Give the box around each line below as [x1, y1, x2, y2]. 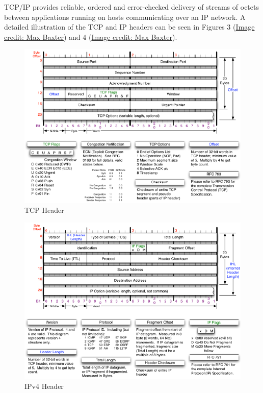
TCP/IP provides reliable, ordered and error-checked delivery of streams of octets [4, 2, 259, 12]
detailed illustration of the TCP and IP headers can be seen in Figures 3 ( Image [4, 21, 255, 32]
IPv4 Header [24, 381, 64, 391]
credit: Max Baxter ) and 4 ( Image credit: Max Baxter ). [4, 31, 177, 42]
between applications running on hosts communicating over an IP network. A [4, 11, 246, 22]
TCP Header [24, 205, 64, 215]
